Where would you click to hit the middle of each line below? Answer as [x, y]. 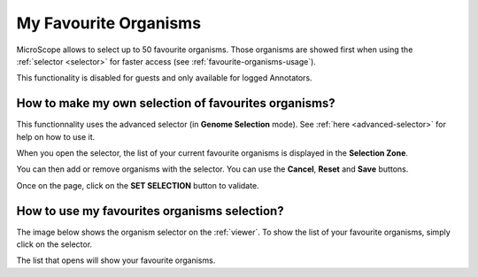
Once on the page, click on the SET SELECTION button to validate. [138, 185]
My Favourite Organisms [109, 23]
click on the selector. [54, 244]
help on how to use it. [56, 136]
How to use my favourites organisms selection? [150, 211]
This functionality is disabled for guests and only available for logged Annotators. [165, 78]
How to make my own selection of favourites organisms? [176, 103]
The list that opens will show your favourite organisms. [116, 260]
